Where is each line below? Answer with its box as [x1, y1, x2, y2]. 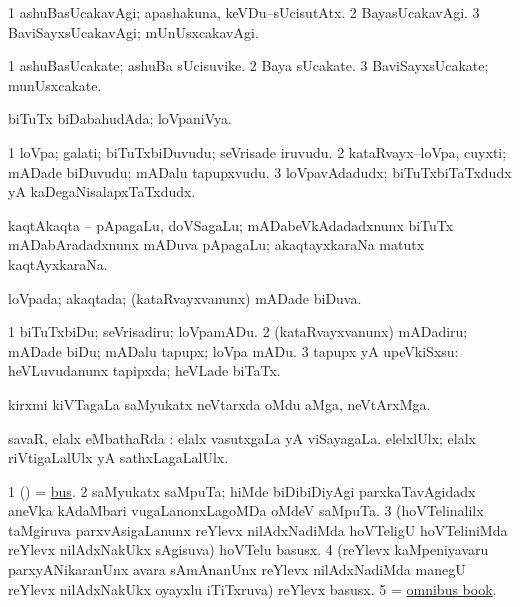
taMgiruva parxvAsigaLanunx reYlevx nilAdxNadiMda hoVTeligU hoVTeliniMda [8, 519, 508, 540]
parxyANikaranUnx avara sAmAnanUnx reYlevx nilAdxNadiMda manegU [8, 559, 466, 580]
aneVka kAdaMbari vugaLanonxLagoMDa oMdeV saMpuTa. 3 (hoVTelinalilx [8, 500, 484, 521]
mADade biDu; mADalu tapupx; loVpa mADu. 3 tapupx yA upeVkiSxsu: [8, 340, 459, 361]
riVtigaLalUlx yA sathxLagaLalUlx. [8, 447, 229, 468]
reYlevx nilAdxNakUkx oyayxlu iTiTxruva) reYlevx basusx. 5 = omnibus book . [8, 578, 497, 599]
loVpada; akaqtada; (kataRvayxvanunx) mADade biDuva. [8, 287, 362, 308]
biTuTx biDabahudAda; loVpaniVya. [8, 108, 232, 129]
